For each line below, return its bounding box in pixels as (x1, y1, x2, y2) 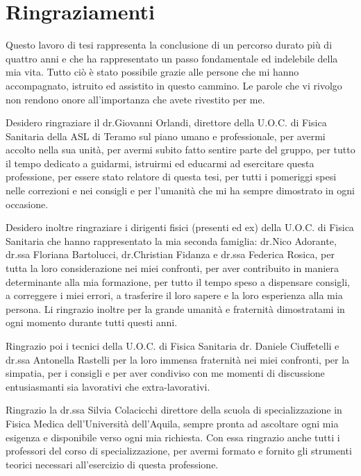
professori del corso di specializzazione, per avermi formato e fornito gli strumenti (6, 443, 352, 458)
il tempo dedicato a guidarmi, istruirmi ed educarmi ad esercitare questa (6, 155, 314, 170)
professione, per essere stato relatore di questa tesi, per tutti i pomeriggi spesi (6, 169, 337, 184)
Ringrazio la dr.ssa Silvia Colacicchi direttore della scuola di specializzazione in (6, 402, 342, 417)
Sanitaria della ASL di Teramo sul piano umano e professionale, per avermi (6, 128, 326, 143)
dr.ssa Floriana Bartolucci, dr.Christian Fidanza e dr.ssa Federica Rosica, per (6, 247, 335, 262)
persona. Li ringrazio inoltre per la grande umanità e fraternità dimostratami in (6, 301, 345, 316)
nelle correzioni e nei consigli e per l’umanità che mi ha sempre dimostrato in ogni (6, 183, 355, 198)
